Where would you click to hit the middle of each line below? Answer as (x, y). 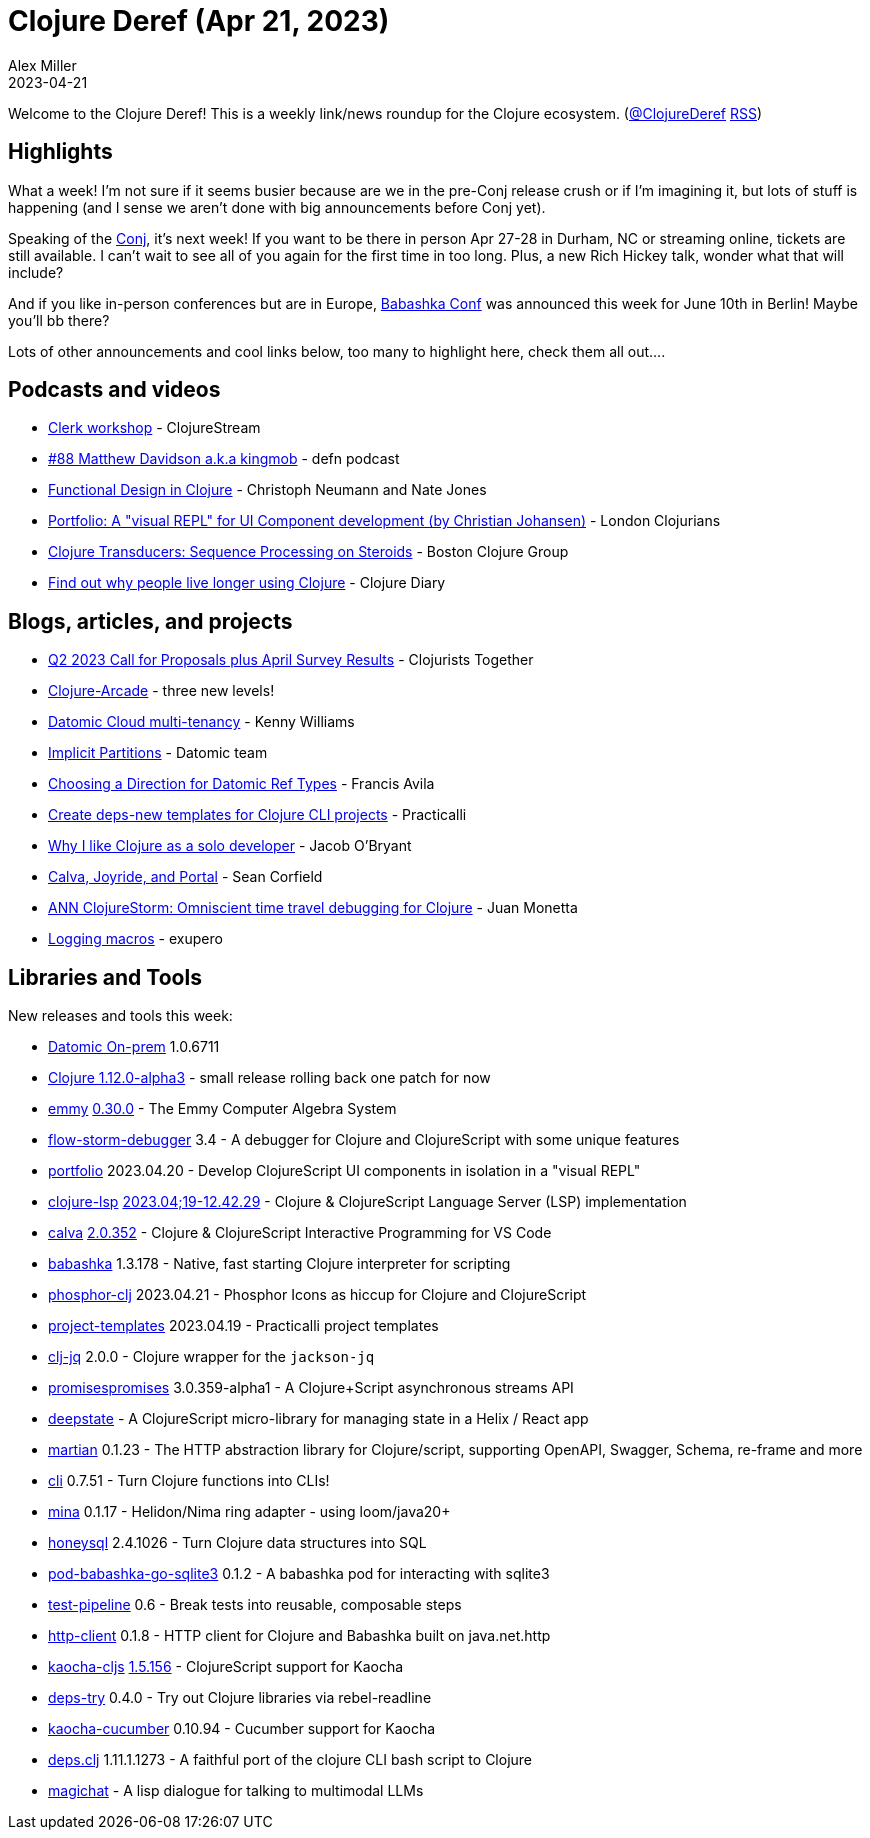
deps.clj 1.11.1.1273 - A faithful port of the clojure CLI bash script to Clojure (290, 1760)
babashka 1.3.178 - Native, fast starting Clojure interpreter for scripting (279, 1264)
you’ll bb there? (59, 320)
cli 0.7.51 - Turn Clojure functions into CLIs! (189, 1481)
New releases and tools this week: (120, 1016)
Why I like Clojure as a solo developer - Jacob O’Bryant (230, 846)
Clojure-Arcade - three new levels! (161, 691)
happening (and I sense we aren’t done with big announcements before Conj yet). (277, 207)
